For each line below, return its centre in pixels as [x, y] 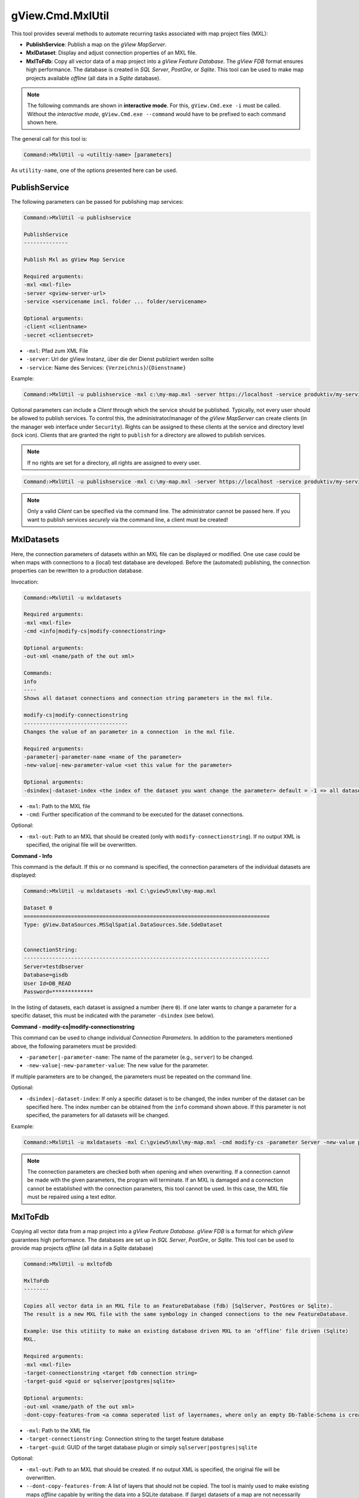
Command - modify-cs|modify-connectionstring [73, 1026]
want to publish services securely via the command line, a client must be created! [128, 520]
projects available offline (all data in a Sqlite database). [93, 78]
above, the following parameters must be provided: [74, 1046]
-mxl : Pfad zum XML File [57, 351]
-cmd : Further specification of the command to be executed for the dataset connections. [135, 814]
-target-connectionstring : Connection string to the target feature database [125, 1439]
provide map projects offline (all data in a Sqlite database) [82, 1248]
